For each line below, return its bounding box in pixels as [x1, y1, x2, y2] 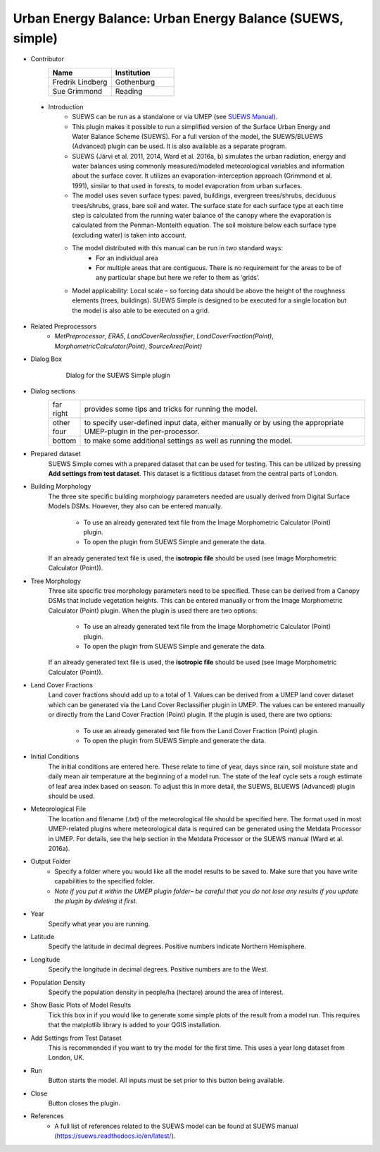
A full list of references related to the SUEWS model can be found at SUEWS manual [54, 1122, 298, 1130]
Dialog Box [30, 355, 63, 363]
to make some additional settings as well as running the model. [84, 436, 293, 446]
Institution [115, 68, 151, 78]
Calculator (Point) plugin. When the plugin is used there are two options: [48, 606, 258, 615]
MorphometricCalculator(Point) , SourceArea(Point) [54, 342, 203, 350]
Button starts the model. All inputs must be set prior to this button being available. [48, 1076, 285, 1085]
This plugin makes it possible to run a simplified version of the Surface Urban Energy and [72, 122, 331, 130]
